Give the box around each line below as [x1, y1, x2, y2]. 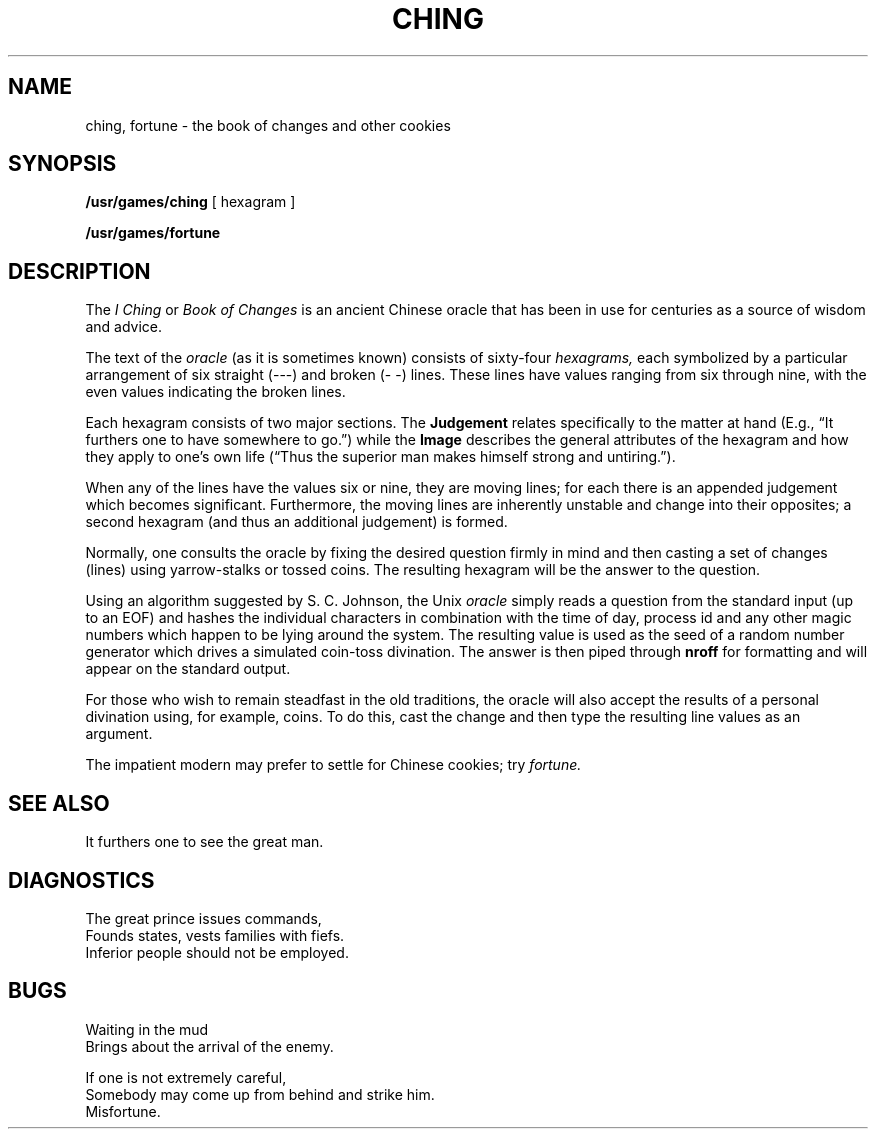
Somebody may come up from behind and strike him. [85, 1085, 435, 1103]
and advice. [85, 318, 162, 336]
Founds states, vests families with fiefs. [85, 926, 345, 944]
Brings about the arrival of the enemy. [85, 1037, 334, 1055]
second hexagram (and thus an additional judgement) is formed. [85, 513, 508, 531]
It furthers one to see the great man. [85, 833, 324, 851]
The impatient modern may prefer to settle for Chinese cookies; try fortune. [85, 756, 582, 774]
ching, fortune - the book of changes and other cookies [85, 116, 451, 134]
